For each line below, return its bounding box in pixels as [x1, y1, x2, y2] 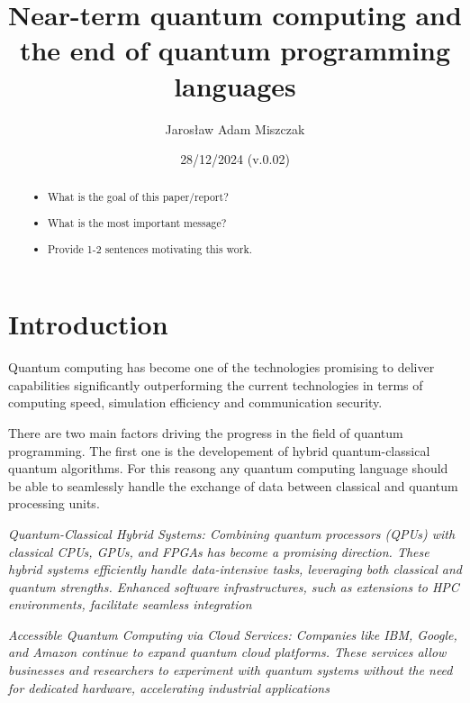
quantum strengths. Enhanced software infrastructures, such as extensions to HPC [8, 577, 459, 596]
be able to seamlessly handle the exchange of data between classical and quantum [8, 476, 458, 495]
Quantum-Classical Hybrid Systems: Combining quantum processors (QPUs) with [8, 524, 456, 543]
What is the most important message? [48, 215, 227, 231]
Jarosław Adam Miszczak [165, 119, 305, 138]
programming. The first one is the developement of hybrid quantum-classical [8, 441, 430, 460]
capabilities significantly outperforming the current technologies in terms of [8, 375, 423, 394]
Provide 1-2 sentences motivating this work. [48, 241, 253, 256]
